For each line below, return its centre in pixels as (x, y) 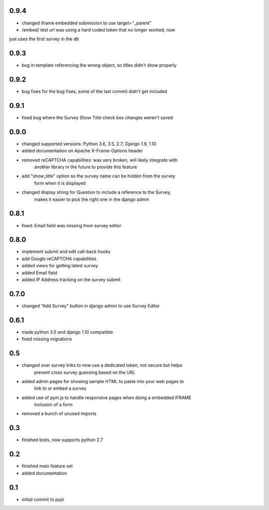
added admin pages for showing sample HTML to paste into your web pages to (103, 381)
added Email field (39, 273)
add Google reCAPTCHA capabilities (59, 258)
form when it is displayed (60, 183)
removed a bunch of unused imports (59, 414)
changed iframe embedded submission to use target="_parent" (87, 23)
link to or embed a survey (60, 388)
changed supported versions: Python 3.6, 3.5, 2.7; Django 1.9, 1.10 (89, 144)
